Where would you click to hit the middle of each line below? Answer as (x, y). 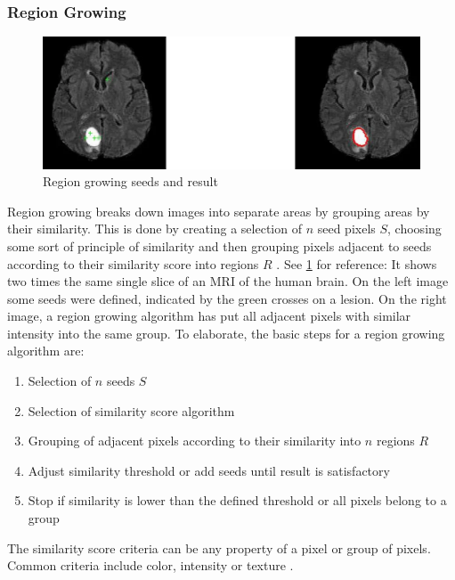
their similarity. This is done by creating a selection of (154, 229)
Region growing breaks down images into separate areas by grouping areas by (219, 211)
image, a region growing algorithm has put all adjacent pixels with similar (209, 316)
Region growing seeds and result (130, 181)
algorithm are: (46, 351)
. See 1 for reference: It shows (357, 263)
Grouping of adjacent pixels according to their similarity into (195, 441)
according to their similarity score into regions (133, 263)
